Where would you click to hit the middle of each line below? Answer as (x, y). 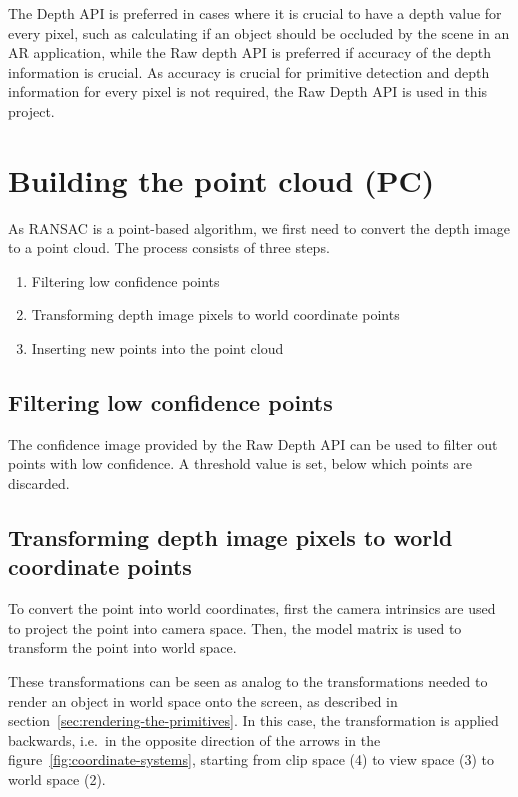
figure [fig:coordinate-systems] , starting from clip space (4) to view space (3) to (251, 759)
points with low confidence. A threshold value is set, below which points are (240, 463)
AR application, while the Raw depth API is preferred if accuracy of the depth (250, 52)
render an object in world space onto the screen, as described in (203, 700)
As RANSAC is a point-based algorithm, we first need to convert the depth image (259, 227)
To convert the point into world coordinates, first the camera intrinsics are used (252, 608)
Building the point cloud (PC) (221, 179)
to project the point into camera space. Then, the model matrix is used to (235, 627)
